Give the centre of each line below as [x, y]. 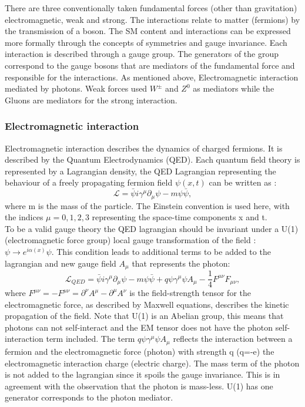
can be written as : [243, 182]
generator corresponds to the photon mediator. [89, 397]
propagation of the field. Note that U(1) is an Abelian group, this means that [144, 316]
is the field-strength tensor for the [190, 293]
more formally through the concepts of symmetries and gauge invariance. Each [146, 42]
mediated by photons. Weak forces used [76, 88]
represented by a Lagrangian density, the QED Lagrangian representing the [140, 171]
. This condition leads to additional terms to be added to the [161, 251]
